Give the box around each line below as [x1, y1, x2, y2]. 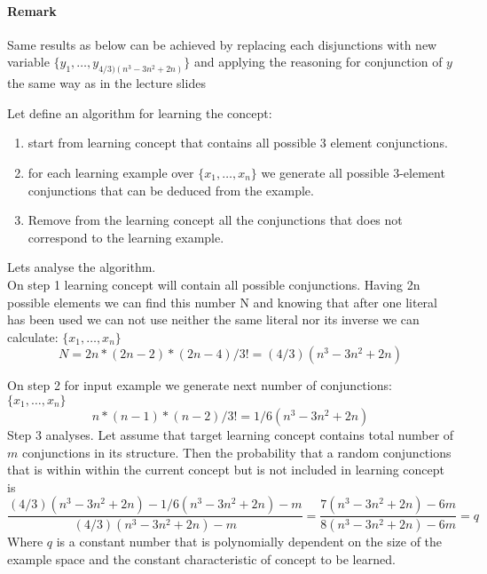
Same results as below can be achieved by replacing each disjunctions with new [7, 35, 437, 53]
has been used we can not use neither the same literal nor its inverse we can [7, 310, 420, 329]
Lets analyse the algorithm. [7, 258, 156, 276]
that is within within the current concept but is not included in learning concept [7, 460, 445, 479]
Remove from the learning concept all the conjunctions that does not [27, 211, 403, 229]
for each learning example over [27, 163, 194, 182]
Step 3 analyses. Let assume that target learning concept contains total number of [7, 425, 454, 443]
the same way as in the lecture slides [7, 74, 206, 92]
